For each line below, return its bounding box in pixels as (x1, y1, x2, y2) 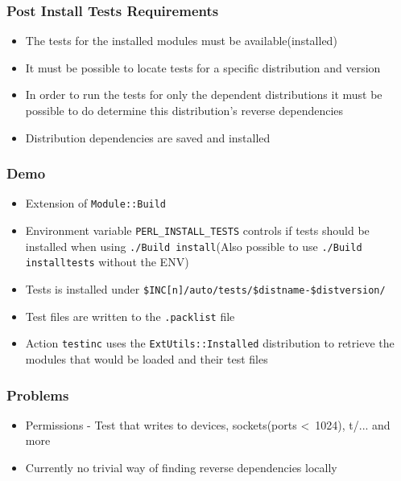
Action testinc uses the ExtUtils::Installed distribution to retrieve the (25, 335, 395, 351)
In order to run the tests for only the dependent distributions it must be (25, 86, 382, 103)
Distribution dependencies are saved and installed (25, 129, 271, 146)
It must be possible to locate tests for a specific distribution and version (25, 59, 381, 76)
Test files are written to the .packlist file (25, 307, 235, 324)
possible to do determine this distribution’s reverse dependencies (25, 102, 344, 118)
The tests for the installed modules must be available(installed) (25, 32, 337, 49)
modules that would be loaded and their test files (25, 351, 268, 367)
